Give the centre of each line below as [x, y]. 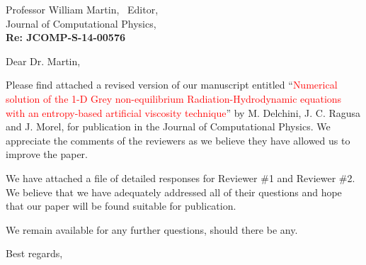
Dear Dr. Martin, [43, 61]
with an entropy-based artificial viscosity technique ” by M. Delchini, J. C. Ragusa [183, 112]
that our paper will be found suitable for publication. [121, 206]
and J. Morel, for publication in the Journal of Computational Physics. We [168, 126]
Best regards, [34, 253]
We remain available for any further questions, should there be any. [152, 229]
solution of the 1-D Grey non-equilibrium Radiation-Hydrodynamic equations [174, 98]
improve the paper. [47, 154]
